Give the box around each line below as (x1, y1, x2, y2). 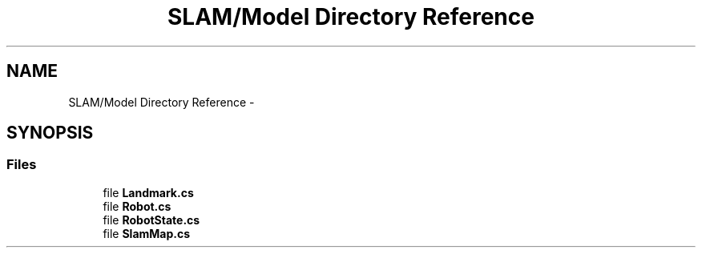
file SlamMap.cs (103, 226, 191, 240)
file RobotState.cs (103, 212, 200, 227)
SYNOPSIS (6, 123, 94, 143)
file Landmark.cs (103, 185, 194, 200)
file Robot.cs (103, 199, 171, 213)
